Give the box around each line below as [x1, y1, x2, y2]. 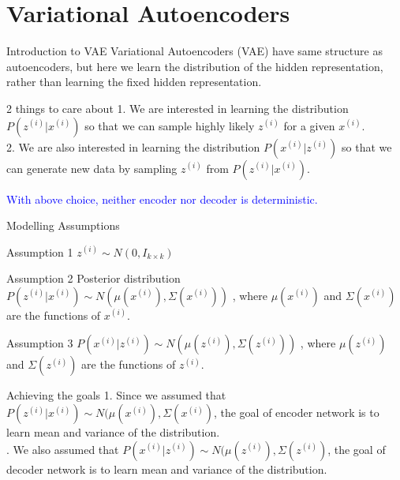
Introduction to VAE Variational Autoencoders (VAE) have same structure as [6, 43, 383, 59]
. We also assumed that [6, 441, 119, 457]
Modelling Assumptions [6, 217, 120, 234]
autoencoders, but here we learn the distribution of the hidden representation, [6, 58, 383, 74]
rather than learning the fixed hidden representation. [6, 73, 262, 90]
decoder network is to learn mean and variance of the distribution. [6, 460, 327, 477]
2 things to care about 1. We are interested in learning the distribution [6, 99, 349, 116]
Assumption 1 [6, 243, 73, 260]
